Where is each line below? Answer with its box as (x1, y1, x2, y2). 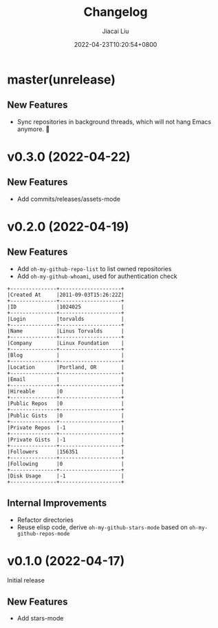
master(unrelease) (7, 72, 116, 87)
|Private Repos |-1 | (7, 424, 125, 431)
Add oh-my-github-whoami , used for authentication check (17, 272, 177, 280)
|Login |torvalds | (7, 315, 125, 322)
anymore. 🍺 (17, 125, 50, 133)
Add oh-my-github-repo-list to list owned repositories (17, 264, 172, 273)
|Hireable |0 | (7, 388, 125, 395)
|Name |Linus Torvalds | (7, 327, 125, 335)
